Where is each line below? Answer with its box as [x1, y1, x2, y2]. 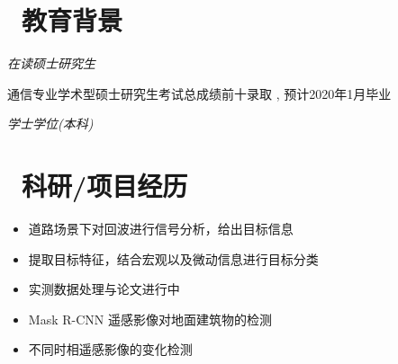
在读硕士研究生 [7, 54, 95, 73]
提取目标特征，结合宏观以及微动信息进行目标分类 [28, 249, 319, 268]
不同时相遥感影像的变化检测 [28, 340, 193, 359]
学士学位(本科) [7, 114, 94, 133]
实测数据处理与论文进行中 [28, 280, 180, 298]
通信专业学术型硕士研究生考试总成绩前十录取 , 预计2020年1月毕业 [7, 84, 392, 102]
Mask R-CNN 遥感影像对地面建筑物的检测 [28, 309, 272, 328]
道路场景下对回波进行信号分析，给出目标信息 [28, 219, 294, 238]
